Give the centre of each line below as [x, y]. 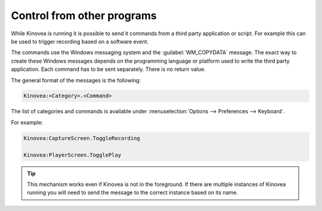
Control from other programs [84, 15]
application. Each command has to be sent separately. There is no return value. [108, 69]
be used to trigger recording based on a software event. [80, 41]
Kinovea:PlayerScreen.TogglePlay [72, 155]
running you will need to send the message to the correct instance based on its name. [133, 193]
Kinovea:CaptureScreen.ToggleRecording [82, 138]
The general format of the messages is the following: [76, 80]
